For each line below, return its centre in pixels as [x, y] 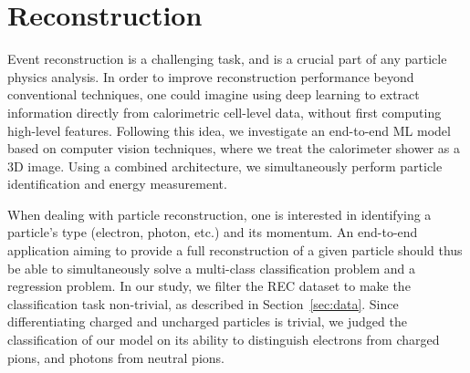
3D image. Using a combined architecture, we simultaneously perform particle [225, 166]
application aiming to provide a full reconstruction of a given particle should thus [235, 250]
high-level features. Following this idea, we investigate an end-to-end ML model [229, 130]
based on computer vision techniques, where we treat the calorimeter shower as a [234, 148]
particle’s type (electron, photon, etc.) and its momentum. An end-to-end [213, 232]
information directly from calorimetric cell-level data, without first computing [225, 112]
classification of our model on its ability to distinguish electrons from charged [224, 340]
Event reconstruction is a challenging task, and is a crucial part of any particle [227, 59]
